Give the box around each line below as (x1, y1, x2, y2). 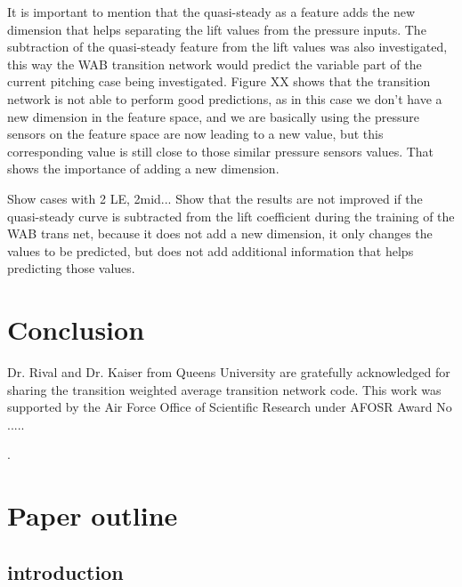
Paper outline (7, 497, 178, 534)
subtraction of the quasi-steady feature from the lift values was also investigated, (7, 37, 448, 56)
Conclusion (7, 311, 145, 348)
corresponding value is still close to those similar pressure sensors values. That (7, 141, 434, 160)
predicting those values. (7, 259, 135, 277)
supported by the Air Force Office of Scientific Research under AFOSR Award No (7, 398, 452, 416)
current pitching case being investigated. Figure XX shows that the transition (7, 72, 431, 91)
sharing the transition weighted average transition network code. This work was (7, 380, 442, 398)
